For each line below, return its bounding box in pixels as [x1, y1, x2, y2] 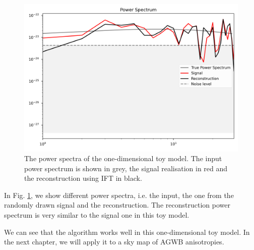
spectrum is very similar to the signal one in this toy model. [4, 210, 189, 220]
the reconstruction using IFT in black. [24, 173, 142, 183]
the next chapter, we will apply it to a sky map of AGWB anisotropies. [4, 236, 224, 247]
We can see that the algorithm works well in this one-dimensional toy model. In [4, 226, 250, 237]
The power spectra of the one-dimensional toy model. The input [24, 153, 222, 164]
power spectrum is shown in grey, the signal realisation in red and [24, 163, 228, 173]
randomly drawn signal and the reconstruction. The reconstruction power [4, 199, 230, 210]
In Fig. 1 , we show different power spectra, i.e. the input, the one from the [4, 189, 234, 200]
